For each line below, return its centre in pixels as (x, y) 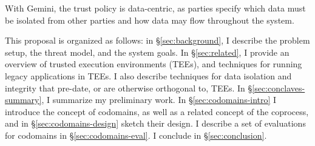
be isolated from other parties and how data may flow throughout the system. (150, 20)
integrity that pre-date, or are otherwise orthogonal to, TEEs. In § (129, 88)
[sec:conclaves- (279, 88)
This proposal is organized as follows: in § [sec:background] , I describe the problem (157, 40)
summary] (23, 100)
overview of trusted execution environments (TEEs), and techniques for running (154, 64)
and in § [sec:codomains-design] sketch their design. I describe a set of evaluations (155, 123)
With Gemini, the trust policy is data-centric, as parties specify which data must (155, 8)
